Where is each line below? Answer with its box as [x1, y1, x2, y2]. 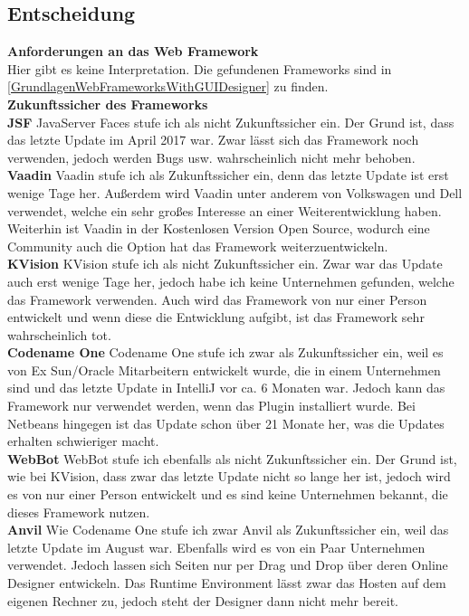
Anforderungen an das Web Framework [7, 42, 259, 61]
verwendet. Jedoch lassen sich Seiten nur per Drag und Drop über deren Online [7, 555, 448, 574]
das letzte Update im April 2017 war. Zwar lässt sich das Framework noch [7, 130, 419, 149]
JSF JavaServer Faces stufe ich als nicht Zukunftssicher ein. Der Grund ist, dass [7, 112, 455, 131]
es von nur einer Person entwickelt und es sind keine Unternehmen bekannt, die [7, 485, 448, 504]
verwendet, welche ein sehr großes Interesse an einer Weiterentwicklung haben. [7, 201, 442, 220]
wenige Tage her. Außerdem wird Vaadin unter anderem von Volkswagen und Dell [7, 183, 463, 202]
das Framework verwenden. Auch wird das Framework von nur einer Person [7, 289, 427, 308]
